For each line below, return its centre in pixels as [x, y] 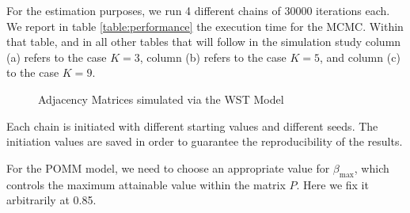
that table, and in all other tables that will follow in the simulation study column [204, 42]
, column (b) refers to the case [213, 57]
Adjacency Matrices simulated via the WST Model [161, 99]
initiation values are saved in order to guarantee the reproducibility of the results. [205, 141]
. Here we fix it [332, 184]
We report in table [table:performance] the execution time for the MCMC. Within [205, 26]
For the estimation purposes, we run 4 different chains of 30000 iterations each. [198, 10]
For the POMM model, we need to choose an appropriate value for [168, 167]
